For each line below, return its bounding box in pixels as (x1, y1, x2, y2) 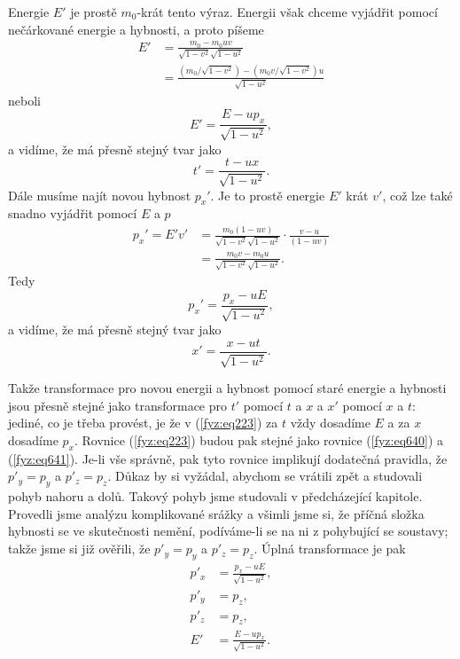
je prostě (70, 3, 117, 20)
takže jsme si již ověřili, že (8, 539, 151, 558)
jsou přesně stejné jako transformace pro (8, 396, 228, 414)
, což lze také (382, 185, 453, 204)
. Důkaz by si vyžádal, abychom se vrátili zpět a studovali (107, 467, 423, 485)
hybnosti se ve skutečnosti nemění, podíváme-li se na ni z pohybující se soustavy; (8, 522, 448, 540)
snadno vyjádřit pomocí (8, 204, 137, 223)
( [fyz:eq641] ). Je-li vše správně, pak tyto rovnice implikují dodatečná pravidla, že (8, 449, 448, 467)
